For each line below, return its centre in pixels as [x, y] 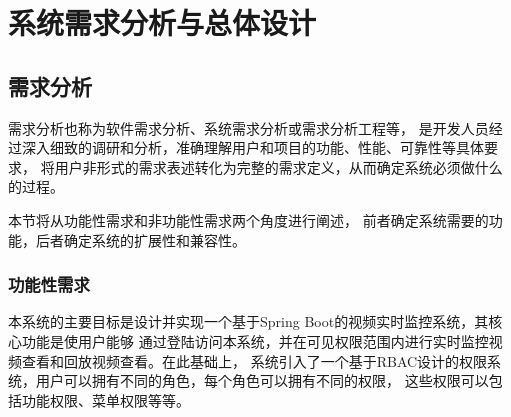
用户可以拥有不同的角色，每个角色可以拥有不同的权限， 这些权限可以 [262, 380]
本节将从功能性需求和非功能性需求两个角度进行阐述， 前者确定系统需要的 [248, 219]
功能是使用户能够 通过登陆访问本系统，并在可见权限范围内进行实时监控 [255, 340]
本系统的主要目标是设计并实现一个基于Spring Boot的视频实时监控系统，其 [248, 321]
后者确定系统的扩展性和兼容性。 [140, 239]
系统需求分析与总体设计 [162, 22]
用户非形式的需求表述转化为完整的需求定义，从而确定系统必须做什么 [278, 166]
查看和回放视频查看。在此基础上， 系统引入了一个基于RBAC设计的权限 [254, 360]
